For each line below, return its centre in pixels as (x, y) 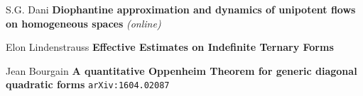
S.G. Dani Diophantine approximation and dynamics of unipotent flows (181, 9)
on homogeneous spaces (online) (83, 23)
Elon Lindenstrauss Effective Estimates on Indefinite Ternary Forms (170, 47)
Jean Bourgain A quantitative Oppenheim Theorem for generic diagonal (181, 70)
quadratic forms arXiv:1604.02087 (88, 84)
